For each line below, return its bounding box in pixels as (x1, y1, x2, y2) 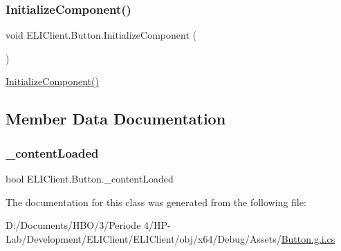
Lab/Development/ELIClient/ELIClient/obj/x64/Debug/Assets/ (6, 231, 282, 245)
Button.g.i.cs (281, 231, 335, 245)
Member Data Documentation (6, 108, 226, 129)
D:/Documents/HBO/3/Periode (6, 218, 141, 232)
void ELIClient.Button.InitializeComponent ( (6, 28, 196, 42)
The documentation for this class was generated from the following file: (6, 194, 306, 209)
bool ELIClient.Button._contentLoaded (6, 171, 174, 185)
